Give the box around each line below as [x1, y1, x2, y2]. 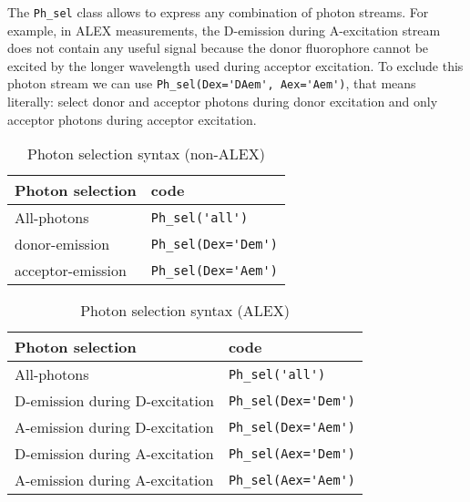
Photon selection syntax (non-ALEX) [27, 143, 265, 165]
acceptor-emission [15, 260, 127, 282]
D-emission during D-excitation [15, 390, 214, 412]
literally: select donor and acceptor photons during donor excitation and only [7, 92, 438, 111]
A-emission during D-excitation [15, 416, 214, 438]
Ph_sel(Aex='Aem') [228, 472, 356, 487]
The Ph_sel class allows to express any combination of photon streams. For [7, 3, 429, 21]
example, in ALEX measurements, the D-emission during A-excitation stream [7, 20, 441, 39]
